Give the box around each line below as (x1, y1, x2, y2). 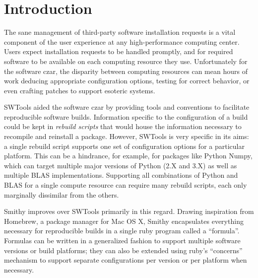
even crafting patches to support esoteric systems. (4, 85, 155, 95)
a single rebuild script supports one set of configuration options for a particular (4, 140, 245, 151)
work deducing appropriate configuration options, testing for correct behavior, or (4, 75, 250, 86)
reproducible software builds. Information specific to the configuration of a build (4, 111, 248, 122)
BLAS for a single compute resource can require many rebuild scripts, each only (4, 180, 247, 190)
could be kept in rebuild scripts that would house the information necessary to (4, 121, 242, 132)
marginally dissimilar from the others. (4, 189, 119, 200)
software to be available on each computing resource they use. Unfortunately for (4, 56, 248, 66)
